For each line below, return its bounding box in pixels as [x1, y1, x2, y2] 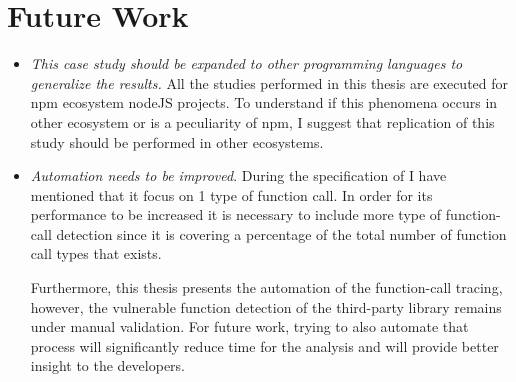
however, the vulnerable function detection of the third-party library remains [30, 296, 502, 317]
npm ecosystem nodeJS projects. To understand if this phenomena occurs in [30, 92, 498, 113]
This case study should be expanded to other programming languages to [30, 53, 463, 74]
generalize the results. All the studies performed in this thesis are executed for [30, 72, 509, 93]
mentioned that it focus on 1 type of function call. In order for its [30, 184, 433, 205]
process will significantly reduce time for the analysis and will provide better [30, 335, 499, 356]
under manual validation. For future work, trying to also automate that [30, 316, 469, 337]
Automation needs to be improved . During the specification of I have [30, 165, 447, 186]
